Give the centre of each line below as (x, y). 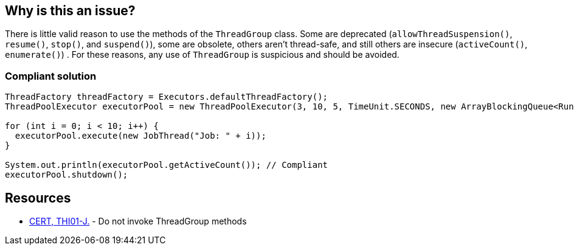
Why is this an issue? (70, 11)
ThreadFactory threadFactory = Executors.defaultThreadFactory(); (167, 97)
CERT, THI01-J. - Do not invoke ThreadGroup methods (138, 221)
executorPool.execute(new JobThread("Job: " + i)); (140, 136)
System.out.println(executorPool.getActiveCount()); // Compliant (167, 165)
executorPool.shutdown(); (67, 175)
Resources (38, 198)
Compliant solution (51, 76)
